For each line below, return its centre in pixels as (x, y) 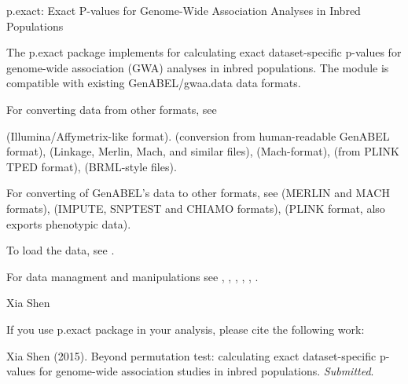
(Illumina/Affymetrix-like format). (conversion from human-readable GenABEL (198, 135)
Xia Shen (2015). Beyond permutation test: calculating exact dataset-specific (191, 355)
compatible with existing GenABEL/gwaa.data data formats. (154, 83)
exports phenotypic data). (69, 223)
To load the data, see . (61, 250)
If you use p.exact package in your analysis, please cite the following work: (186, 329)
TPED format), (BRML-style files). (92, 166)
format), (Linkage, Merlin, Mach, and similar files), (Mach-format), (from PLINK (203, 151)
